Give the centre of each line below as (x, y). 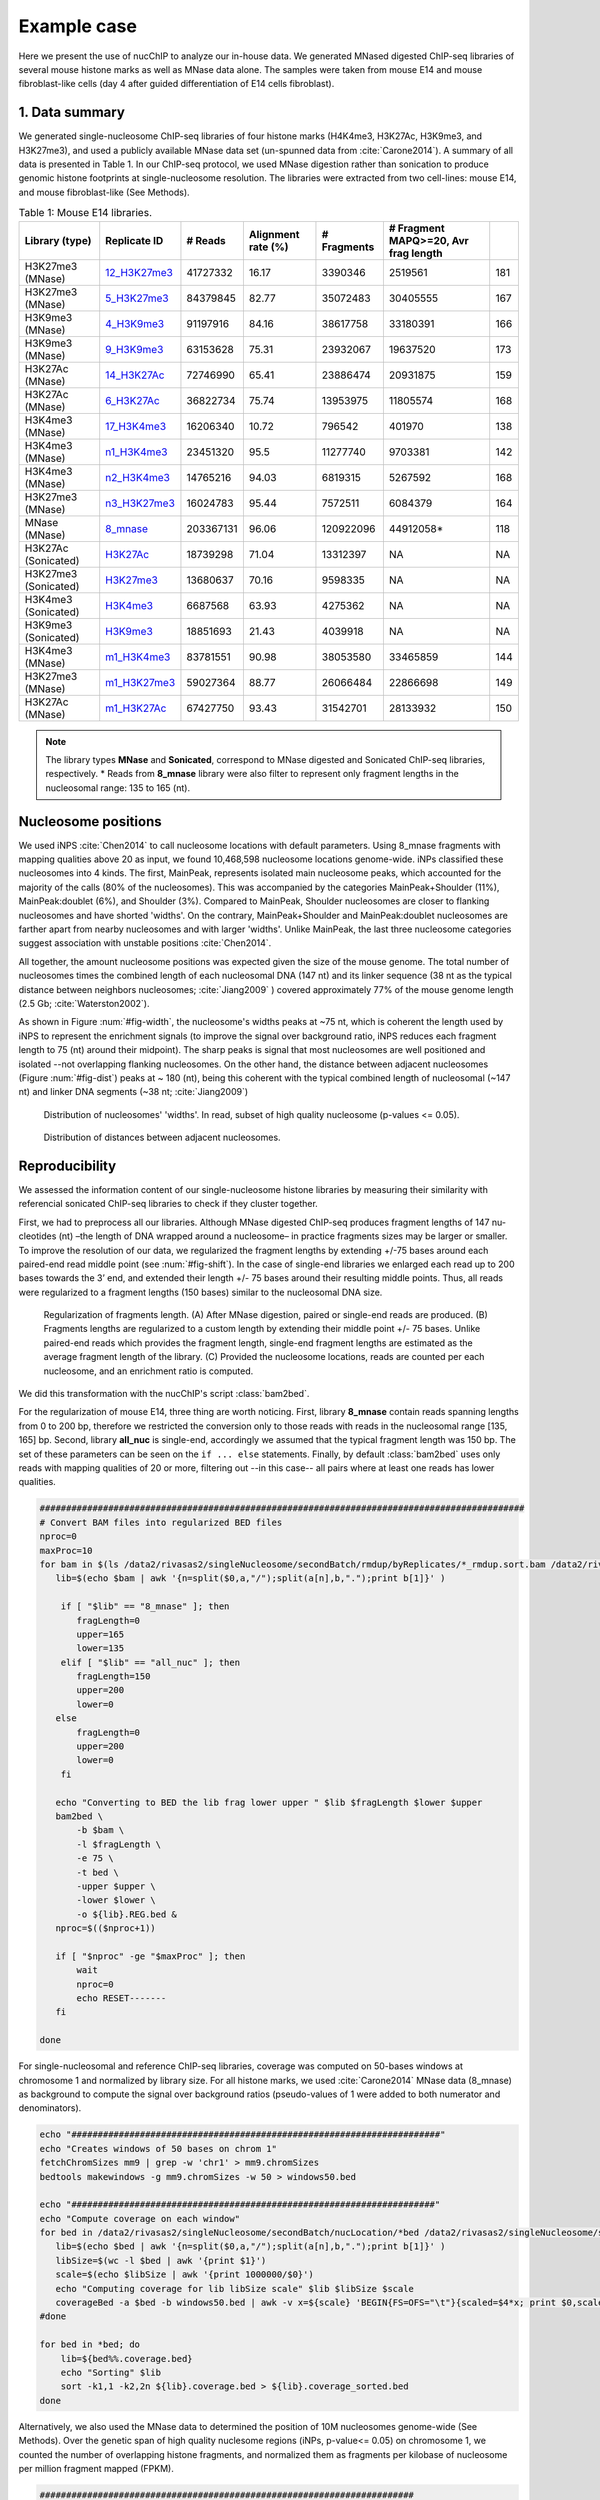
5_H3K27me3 (137, 298)
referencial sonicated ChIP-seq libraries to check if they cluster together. (168, 1204)
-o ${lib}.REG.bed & (126, 1914)
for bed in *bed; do (89, 2344)
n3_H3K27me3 (140, 503)
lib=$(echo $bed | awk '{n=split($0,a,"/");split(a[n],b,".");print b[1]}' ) (250, 2246)
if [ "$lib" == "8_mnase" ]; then (145, 1606)
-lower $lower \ (116, 1900)
